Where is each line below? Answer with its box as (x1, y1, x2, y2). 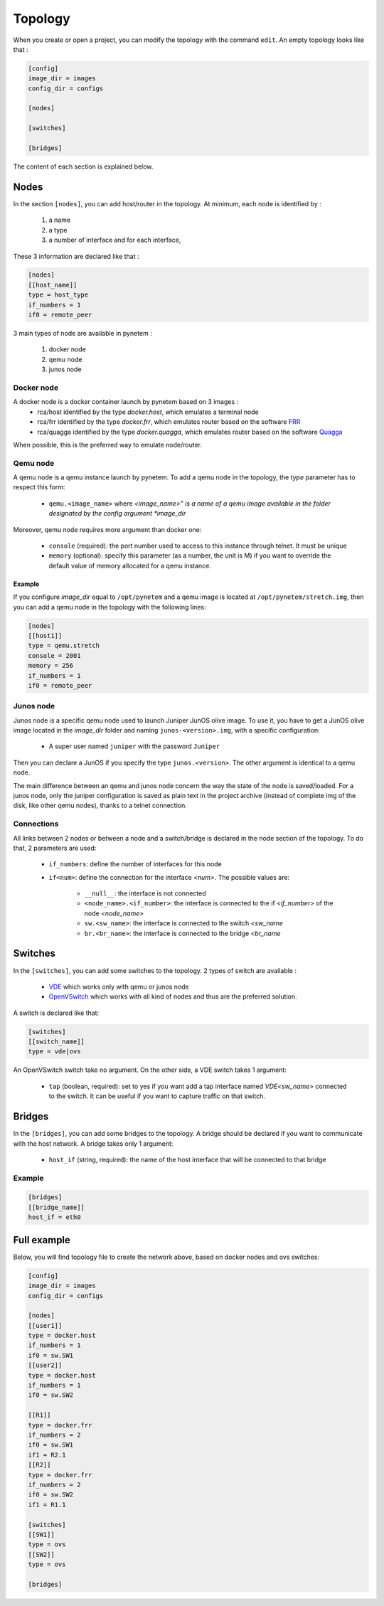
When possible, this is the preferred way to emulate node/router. (13, 440, 203, 449)
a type (48, 225, 68, 234)
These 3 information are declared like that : (13, 252, 139, 260)
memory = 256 (28, 661, 74, 670)
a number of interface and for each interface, (48, 235, 181, 245)
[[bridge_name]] (28, 1203, 85, 1211)
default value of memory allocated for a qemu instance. (48, 561, 211, 570)
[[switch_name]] (28, 1038, 85, 1046)
